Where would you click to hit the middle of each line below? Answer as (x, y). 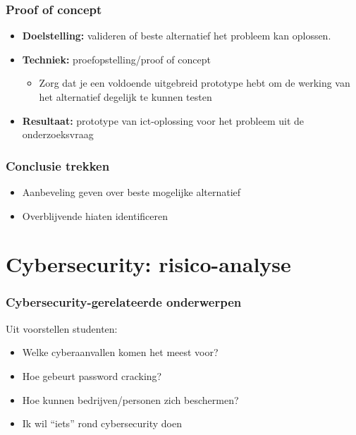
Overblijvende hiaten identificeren (95, 215)
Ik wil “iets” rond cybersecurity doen (102, 423)
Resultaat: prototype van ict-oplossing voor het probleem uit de (163, 120)
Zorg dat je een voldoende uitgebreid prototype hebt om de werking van (195, 83)
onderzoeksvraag (58, 134)
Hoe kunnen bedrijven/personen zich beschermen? (130, 399)
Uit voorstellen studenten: (62, 328)
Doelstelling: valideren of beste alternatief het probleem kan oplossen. (177, 36)
